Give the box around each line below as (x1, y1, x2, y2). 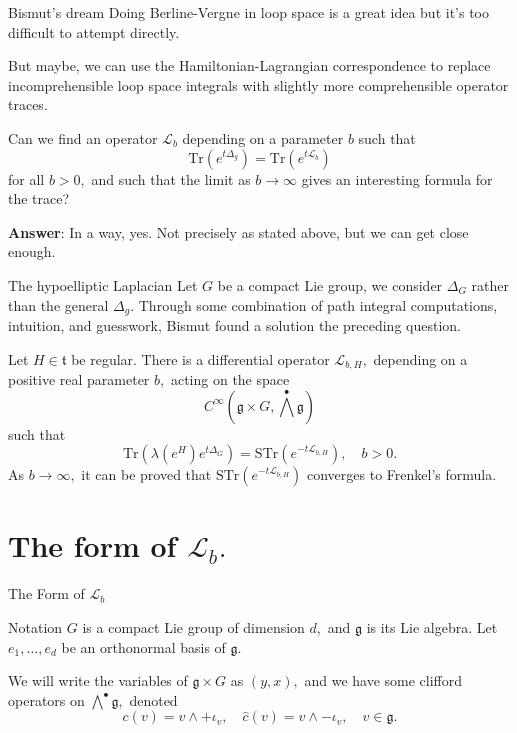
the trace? (8, 188, 70, 209)
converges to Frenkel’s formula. (307, 464, 497, 485)
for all (8, 168, 45, 189)
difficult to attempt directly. (8, 21, 180, 42)
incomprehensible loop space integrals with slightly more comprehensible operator (8, 74, 509, 95)
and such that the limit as (91, 168, 251, 189)
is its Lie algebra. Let (366, 616, 498, 637)
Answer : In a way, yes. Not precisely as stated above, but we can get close (8, 221, 469, 242)
